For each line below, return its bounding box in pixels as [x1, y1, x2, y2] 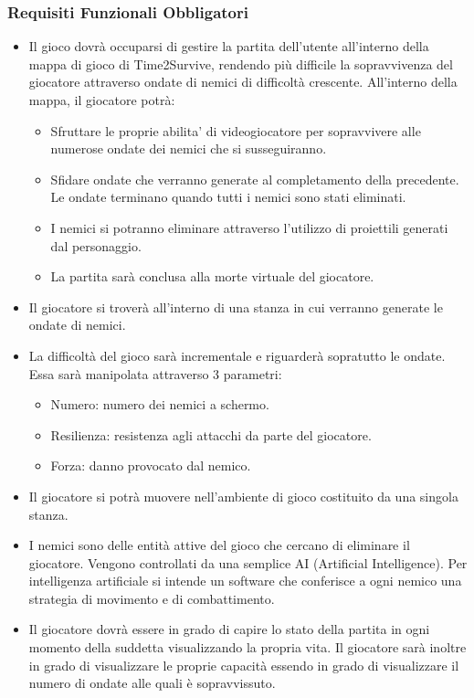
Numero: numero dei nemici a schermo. [50, 395, 269, 414]
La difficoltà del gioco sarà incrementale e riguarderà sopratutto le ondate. [28, 345, 446, 365]
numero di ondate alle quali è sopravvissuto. [28, 673, 276, 693]
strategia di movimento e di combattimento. [28, 588, 275, 608]
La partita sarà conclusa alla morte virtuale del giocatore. [50, 267, 374, 286]
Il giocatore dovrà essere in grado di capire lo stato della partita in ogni [28, 619, 430, 639]
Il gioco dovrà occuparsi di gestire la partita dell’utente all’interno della [28, 37, 429, 56]
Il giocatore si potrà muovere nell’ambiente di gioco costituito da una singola [28, 486, 458, 505]
